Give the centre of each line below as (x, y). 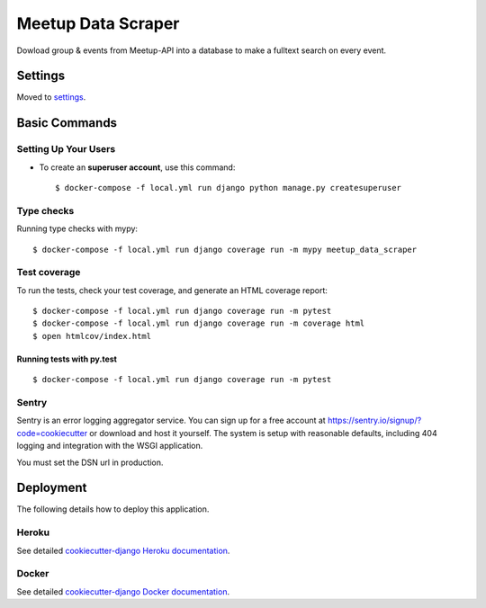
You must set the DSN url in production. (90, 462)
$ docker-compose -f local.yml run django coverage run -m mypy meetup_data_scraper (225, 249)
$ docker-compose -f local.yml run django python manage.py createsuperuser (229, 188)
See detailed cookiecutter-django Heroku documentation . (123, 550)
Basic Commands (67, 123)
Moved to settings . (51, 97)
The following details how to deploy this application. (113, 509)
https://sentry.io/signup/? (374, 420)
